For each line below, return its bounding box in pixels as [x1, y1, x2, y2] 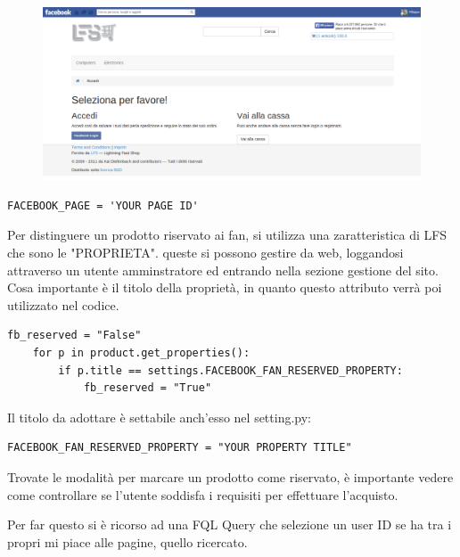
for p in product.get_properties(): [32, 346, 251, 359]
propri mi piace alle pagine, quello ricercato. [7, 532, 248, 551]
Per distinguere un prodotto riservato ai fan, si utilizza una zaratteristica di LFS [7, 225, 448, 244]
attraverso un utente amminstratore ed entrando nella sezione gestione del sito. [7, 260, 439, 279]
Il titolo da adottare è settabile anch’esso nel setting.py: [7, 407, 311, 426]
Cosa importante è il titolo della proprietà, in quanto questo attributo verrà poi [7, 278, 442, 297]
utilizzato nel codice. [7, 295, 119, 314]
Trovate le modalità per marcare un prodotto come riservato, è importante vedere [7, 467, 454, 486]
